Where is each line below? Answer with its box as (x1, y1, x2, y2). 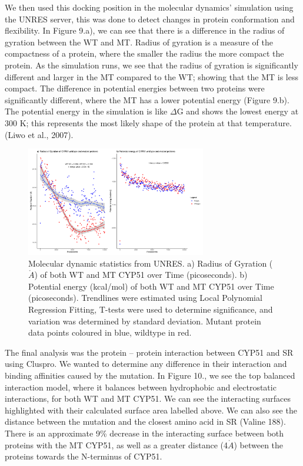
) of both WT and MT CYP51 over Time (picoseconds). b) (34, 268, 248, 281)
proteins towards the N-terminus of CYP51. (5, 450, 162, 462)
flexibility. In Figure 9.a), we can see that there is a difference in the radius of (5, 24, 285, 37)
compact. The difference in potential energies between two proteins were (5, 82, 265, 94)
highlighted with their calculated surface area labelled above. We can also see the (5, 403, 297, 416)
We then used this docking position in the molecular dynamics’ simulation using (5, 1, 294, 13)
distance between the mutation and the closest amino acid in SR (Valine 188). (5, 415, 286, 428)
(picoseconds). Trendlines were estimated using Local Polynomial (28, 291, 262, 304)
